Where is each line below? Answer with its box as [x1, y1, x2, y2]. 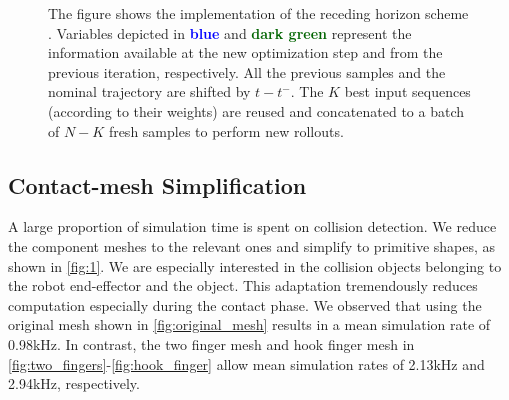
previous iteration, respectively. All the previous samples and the [48, 61, 446, 82]
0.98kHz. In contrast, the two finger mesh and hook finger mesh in [8, 333, 415, 354]
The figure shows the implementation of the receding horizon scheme [48, 3, 469, 23]
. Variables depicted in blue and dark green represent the [48, 22, 412, 43]
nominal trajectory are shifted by [48, 81, 251, 102]
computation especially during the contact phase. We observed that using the [8, 294, 482, 315]
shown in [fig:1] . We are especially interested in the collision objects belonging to [8, 255, 502, 276]
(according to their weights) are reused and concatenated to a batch [48, 100, 465, 121]
